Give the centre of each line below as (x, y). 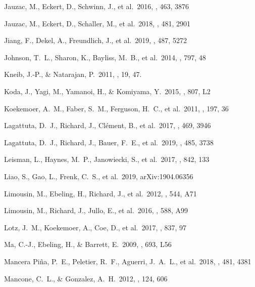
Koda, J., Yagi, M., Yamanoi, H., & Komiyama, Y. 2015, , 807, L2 (107, 91)
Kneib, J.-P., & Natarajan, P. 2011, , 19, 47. (73, 74)
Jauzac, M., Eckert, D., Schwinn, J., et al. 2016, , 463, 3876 (96, 6)
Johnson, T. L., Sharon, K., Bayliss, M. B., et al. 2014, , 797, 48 (105, 57)
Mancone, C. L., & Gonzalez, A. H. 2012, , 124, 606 (86, 278)
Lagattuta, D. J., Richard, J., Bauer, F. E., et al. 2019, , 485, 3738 (109, 142)
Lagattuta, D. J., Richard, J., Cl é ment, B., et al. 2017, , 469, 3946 (108, 125)
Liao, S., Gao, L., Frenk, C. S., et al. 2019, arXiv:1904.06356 (99, 176)
